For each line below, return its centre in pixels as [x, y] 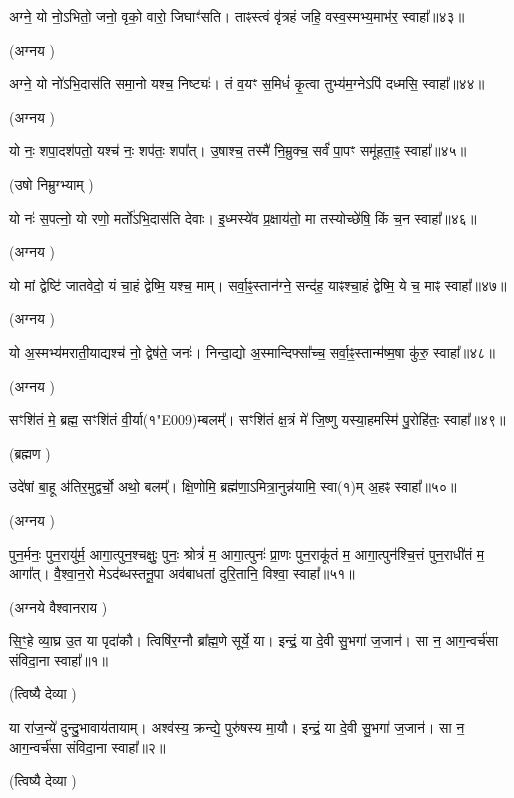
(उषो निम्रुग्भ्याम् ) [51, 183]
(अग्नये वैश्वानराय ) [58, 606]
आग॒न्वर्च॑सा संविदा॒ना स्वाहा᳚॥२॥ [87, 746]
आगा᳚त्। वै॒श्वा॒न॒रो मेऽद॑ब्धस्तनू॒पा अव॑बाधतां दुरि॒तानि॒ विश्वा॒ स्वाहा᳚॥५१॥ [182, 573]
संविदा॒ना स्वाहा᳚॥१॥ [59, 659]
